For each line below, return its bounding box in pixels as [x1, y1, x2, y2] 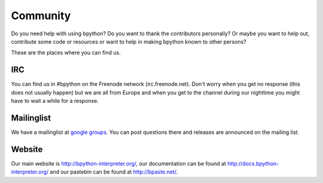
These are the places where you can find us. [11, 49, 121, 56]
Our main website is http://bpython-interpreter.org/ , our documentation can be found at [11, 160, 227, 167]
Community [11, 9, 71, 22]
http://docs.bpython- [227, 160, 279, 167]
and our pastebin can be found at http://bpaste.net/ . [50, 168, 178, 176]
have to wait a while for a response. [11, 97, 99, 105]
